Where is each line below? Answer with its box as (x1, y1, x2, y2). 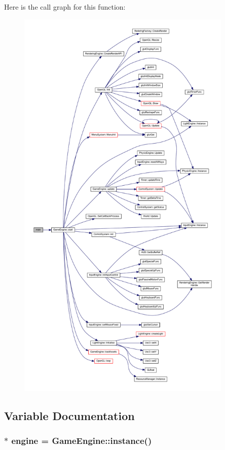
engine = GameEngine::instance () (11, 434, 152, 447)
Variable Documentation (4, 407, 135, 423)
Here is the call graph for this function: (4, 2, 126, 12)
